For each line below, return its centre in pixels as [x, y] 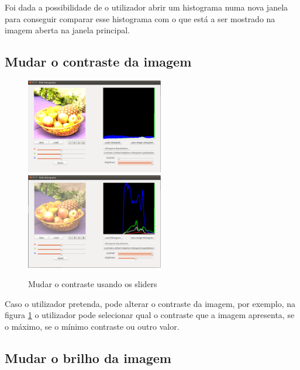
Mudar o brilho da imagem [88, 357]
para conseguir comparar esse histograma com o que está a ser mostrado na [140, 18]
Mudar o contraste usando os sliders [93, 284]
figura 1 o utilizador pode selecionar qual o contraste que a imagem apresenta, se [150, 315]
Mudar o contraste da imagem [98, 62]
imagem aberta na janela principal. [67, 30]
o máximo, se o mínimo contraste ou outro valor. [92, 326]
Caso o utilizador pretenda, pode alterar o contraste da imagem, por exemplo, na [150, 303]
